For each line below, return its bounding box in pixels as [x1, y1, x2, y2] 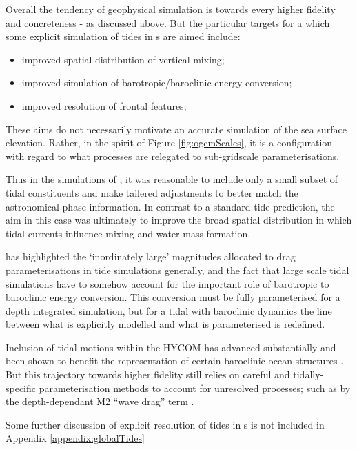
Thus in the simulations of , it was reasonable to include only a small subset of [6, 172, 338, 186]
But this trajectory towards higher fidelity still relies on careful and [6, 367, 290, 382]
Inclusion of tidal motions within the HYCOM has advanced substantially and [6, 340, 336, 354]
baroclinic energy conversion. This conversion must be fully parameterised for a [6, 290, 340, 304]
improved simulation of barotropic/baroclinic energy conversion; [21, 75, 292, 90]
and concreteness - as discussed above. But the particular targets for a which [6, 15, 330, 30]
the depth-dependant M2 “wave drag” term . [6, 394, 194, 409]
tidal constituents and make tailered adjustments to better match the [6, 185, 298, 199]
